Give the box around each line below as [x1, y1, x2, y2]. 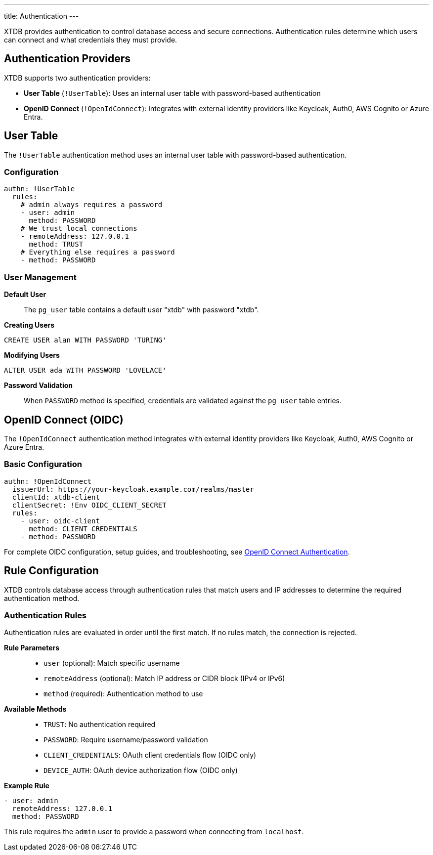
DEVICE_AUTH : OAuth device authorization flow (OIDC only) [43, 766, 238, 775]
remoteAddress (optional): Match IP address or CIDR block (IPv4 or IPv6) [43, 674, 285, 683]
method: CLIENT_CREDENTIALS [29, 524, 137, 533]
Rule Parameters [4, 643, 60, 652]
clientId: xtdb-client [12, 493, 100, 501]
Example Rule [4, 781, 49, 790]
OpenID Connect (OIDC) [4, 413, 124, 426]
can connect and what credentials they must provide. [4, 36, 177, 44]
